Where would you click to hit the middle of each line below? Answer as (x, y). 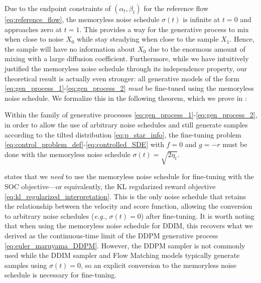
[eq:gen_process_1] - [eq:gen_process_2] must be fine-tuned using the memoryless (129, 88)
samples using (26, 265)
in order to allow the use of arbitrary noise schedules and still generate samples (126, 124)
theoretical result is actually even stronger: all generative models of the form (122, 78)
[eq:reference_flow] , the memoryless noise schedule (82, 19)
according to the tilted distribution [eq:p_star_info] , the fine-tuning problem (123, 134)
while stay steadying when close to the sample (148, 39)
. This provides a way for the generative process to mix (164, 29)
